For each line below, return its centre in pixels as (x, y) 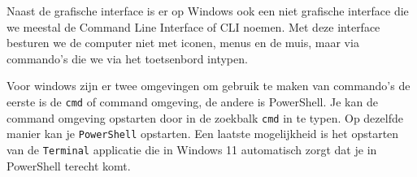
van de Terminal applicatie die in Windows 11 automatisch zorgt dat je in (192, 149)
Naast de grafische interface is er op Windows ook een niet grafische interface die (208, 11)
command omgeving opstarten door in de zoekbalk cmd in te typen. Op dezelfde (205, 117)
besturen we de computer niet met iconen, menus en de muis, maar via (183, 43)
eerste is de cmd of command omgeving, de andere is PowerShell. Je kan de (192, 101)
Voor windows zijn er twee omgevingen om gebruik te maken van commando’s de (208, 86)
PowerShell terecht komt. (69, 165)
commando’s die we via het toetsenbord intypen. (127, 58)
